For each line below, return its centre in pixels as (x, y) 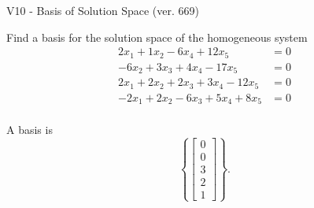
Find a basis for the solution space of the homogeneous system (157, 37)
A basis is (30, 130)
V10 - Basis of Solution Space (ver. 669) (103, 10)
